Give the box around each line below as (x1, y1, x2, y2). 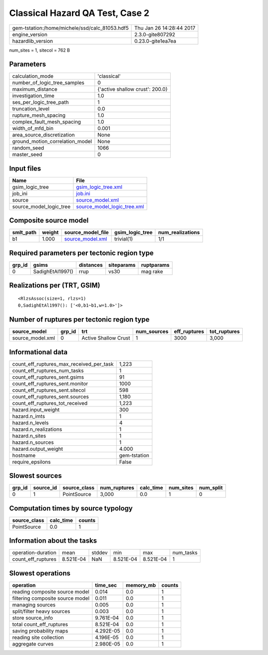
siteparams (108, 261, 136, 268)
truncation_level (12, 105, 50, 112)
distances (78, 261, 103, 268)
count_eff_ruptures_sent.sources (12, 393, 89, 400)
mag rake (141, 268, 163, 275)
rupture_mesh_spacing (12, 112, 66, 119)
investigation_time (12, 92, 55, 99)
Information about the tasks (9, 537, 97, 545)
